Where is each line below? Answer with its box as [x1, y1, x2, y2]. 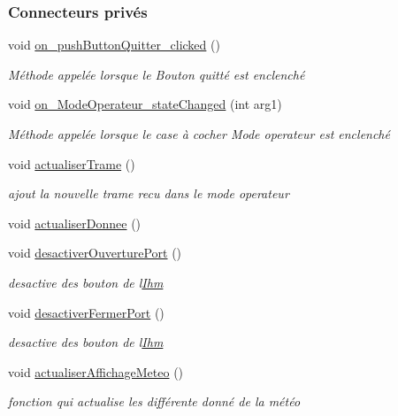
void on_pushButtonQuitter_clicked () [8, 35, 220, 54]
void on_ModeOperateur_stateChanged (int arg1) [8, 95, 282, 113]
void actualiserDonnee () [8, 213, 142, 232]
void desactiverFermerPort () [8, 303, 165, 321]
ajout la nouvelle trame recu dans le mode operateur [8, 184, 289, 203]
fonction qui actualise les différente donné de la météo [8, 392, 301, 411]
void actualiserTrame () [8, 154, 135, 173]
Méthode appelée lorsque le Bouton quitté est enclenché [8, 65, 305, 83]
